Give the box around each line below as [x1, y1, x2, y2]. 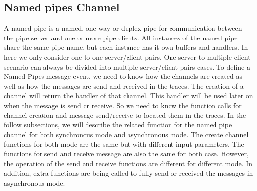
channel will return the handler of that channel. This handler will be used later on [4, 90, 253, 101]
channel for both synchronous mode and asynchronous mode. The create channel [4, 129, 249, 139]
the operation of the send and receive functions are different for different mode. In [4, 158, 253, 168]
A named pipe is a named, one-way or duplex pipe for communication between [4, 23, 242, 33]
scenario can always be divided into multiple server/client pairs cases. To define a [4, 61, 250, 72]
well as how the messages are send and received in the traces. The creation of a [4, 80, 244, 91]
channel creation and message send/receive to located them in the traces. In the [4, 110, 246, 120]
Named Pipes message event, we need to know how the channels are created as [4, 71, 242, 81]
